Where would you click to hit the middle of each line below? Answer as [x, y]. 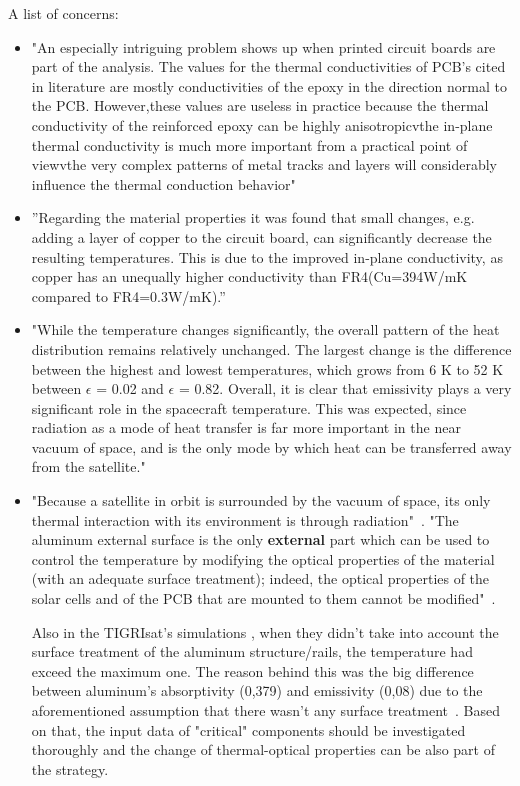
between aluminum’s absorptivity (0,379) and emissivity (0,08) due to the [257, 690]
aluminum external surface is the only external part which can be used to [260, 539]
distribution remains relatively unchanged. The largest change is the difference [271, 348]
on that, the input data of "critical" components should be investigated [248, 729]
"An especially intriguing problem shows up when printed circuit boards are [263, 46]
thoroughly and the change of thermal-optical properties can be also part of [263, 749]
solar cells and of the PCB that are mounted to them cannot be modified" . [263, 598]
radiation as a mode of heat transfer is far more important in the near [246, 427]
